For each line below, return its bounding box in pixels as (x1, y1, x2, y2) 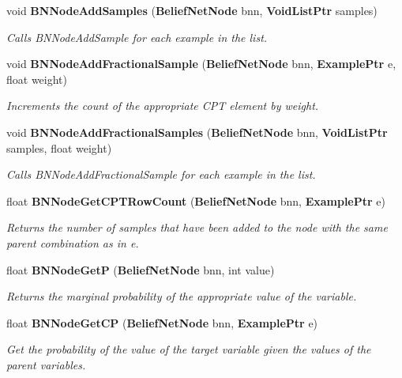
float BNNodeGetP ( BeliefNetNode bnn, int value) (6, 261, 275, 278)
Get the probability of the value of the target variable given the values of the (6, 341, 371, 357)
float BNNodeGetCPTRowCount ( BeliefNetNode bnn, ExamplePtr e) (6, 192, 385, 209)
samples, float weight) (6, 139, 112, 156)
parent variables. (6, 356, 86, 372)
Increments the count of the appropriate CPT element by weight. (6, 97, 319, 114)
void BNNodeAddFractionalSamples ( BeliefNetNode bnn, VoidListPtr (6, 123, 388, 140)
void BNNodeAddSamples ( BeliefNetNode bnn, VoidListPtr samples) (6, 2, 378, 18)
